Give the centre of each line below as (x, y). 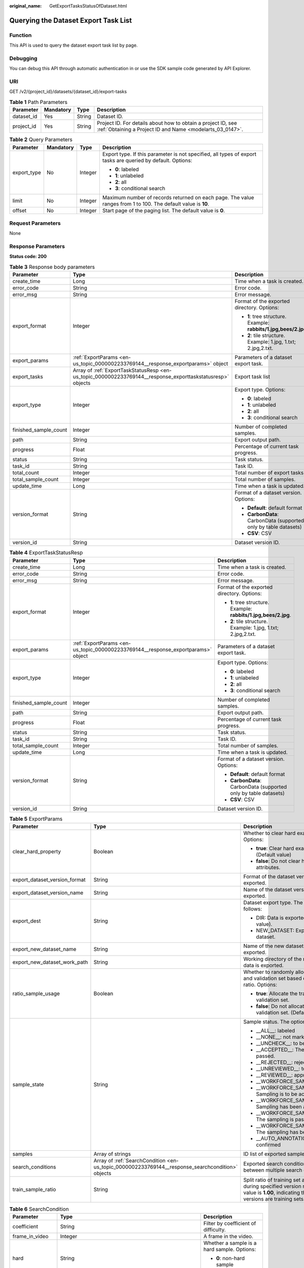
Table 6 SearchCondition (39, 1209)
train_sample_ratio (34, 1189)
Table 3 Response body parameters (52, 267)
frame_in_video (30, 1237)
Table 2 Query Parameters (41, 139)
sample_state (28, 1084)
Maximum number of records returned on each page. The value (178, 197)
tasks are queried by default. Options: (147, 160)
